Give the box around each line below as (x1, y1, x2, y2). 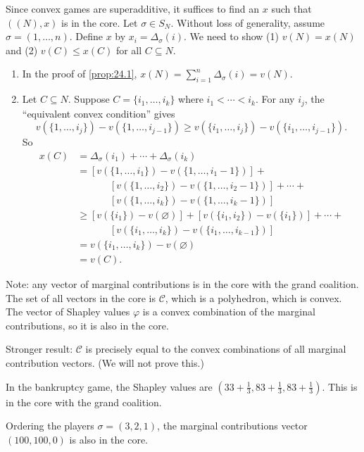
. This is (322, 379, 358, 394)
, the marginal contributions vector (157, 418, 308, 433)
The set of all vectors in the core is (6, 290, 156, 305)
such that (271, 1, 312, 15)
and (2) (6, 42, 38, 57)
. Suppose (68, 92, 110, 106)
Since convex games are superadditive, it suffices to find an (6, 1, 260, 15)
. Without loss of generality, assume (170, 15, 325, 30)
